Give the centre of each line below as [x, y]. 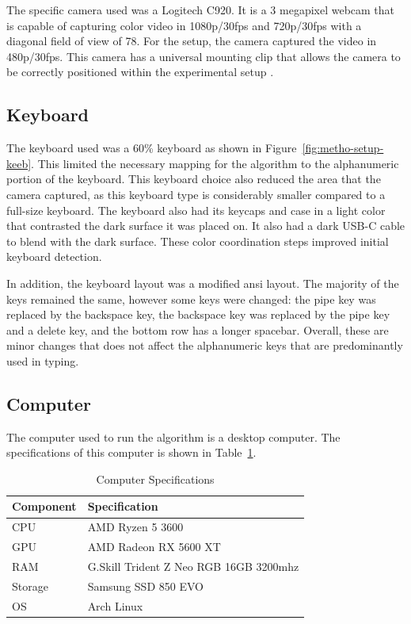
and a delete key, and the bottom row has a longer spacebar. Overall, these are [198, 329]
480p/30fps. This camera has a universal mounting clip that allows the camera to [204, 56]
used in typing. [43, 360]
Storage [30, 586]
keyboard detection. [54, 256]
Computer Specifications [155, 479]
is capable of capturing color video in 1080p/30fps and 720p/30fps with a [184, 25]
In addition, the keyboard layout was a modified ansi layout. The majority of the [203, 283]
